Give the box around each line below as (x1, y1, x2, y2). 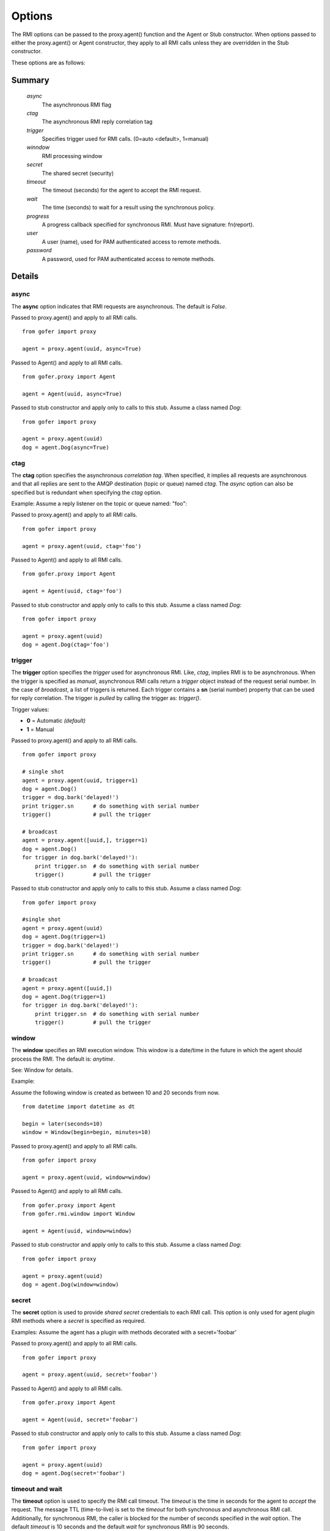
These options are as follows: (11, 59, 86, 66)
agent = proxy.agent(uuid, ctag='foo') (22, 543, 142, 549)
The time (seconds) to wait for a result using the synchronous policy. (42, 204, 215, 211)
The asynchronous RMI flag (42, 101, 112, 108)
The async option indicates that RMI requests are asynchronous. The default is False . (11, 303, 227, 310)
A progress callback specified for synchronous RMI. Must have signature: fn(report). (42, 220, 255, 228)
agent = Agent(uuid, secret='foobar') (22, 1416, 139, 1423)
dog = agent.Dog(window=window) (22, 1281, 119, 1288)
